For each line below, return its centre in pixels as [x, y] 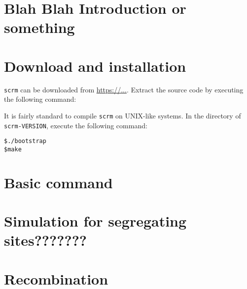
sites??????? [46, 240]
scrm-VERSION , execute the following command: [76, 125]
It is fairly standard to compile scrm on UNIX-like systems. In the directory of [123, 115]
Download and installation [95, 66]
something [39, 27]
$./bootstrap [25, 141]
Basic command [58, 182]
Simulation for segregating [95, 221]
